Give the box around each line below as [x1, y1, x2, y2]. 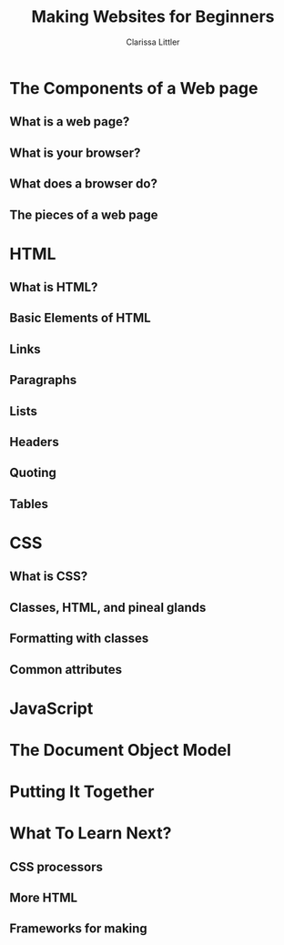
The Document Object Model [9, 739, 232, 760]
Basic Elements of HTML [9, 310, 152, 326]
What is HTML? [9, 279, 98, 295]
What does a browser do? [9, 176, 157, 192]
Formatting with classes [9, 631, 149, 646]
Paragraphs [9, 372, 77, 388]
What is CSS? [9, 569, 88, 584]
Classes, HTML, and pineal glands [9, 599, 207, 615]
